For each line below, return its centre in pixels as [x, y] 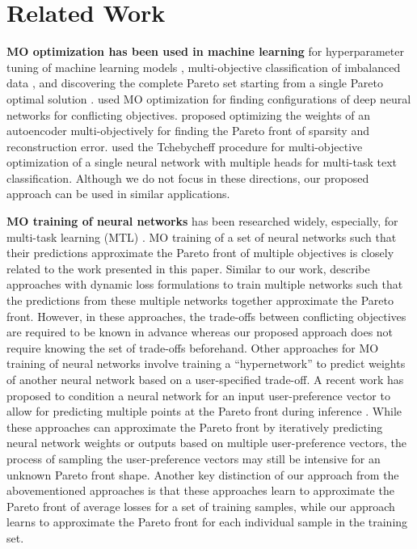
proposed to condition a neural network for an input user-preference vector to [198, 395]
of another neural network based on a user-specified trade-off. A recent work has [205, 379]
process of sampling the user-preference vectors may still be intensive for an [194, 458]
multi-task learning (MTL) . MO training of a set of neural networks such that [202, 236]
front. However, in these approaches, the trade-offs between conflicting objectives [206, 316]
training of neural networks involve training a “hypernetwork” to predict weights [206, 363]
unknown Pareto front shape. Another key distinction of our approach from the [203, 474]
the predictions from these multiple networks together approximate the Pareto [200, 300]
